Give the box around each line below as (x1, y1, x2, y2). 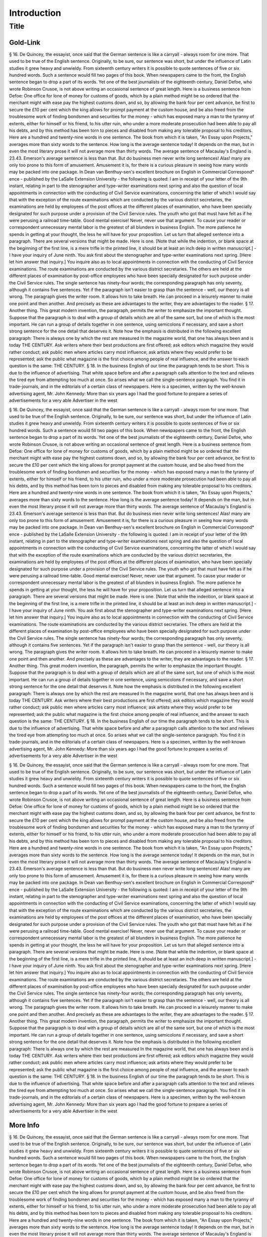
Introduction (9, 7, 61, 18)
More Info (9, 1121, 40, 1129)
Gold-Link (9, 38, 41, 47)
